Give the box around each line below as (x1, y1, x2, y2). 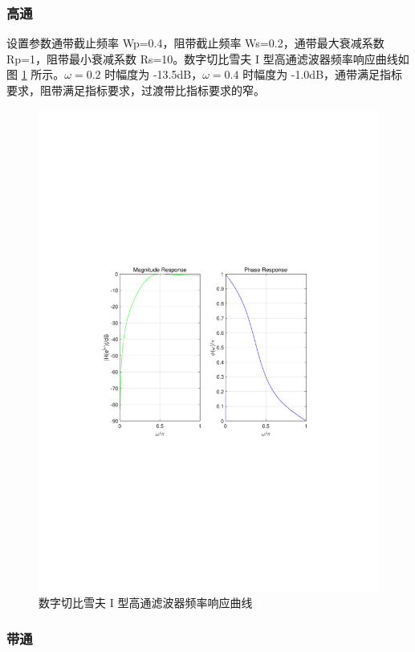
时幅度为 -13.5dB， (104, 66, 203, 83)
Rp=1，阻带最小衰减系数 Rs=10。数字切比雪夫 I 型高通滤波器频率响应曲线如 (6, 50, 409, 67)
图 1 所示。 (6, 66, 65, 83)
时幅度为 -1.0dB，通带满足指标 (242, 66, 403, 83)
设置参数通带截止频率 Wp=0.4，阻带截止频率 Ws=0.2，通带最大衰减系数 (6, 35, 384, 51)
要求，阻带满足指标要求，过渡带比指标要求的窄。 (6, 82, 265, 98)
